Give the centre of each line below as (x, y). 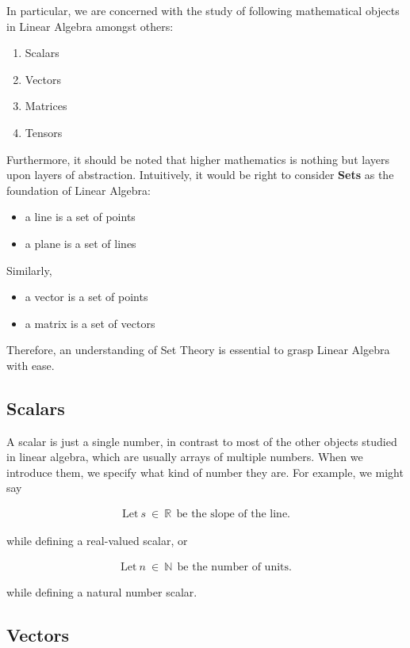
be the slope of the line (232, 515)
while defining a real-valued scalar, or (97, 541)
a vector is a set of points (86, 297)
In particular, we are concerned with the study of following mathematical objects (203, 10)
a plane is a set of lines (80, 243)
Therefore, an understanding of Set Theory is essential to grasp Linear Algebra (198, 350)
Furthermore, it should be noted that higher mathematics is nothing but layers (198, 159)
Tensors (44, 132)
